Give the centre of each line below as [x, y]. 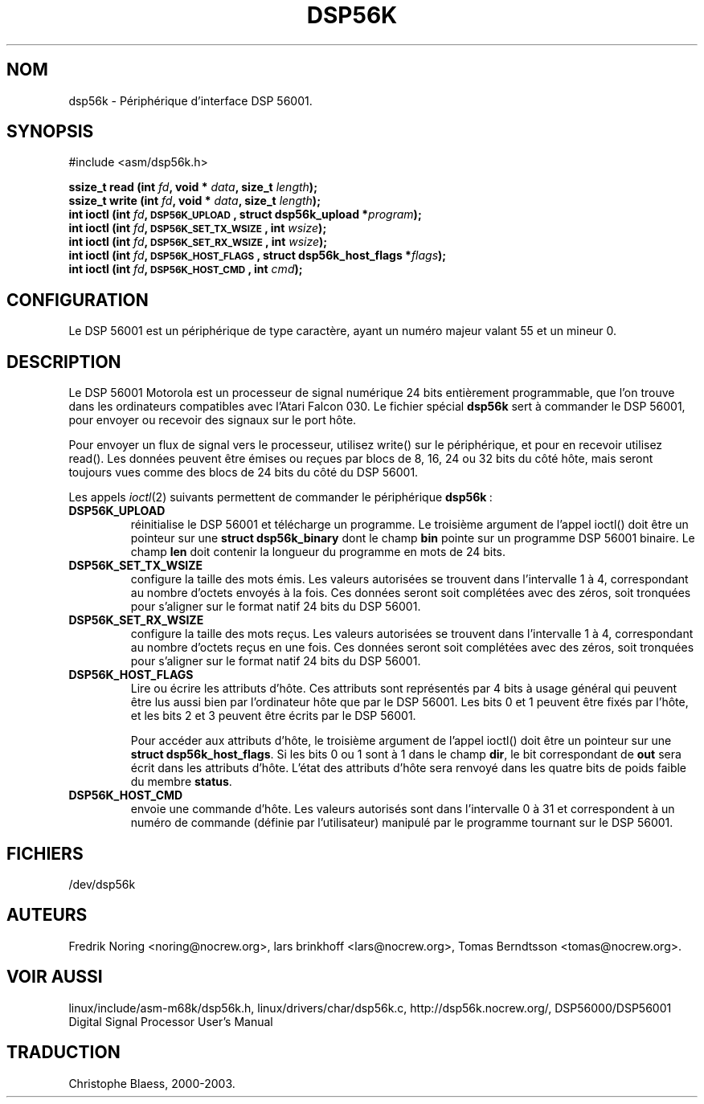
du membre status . [181, 782]
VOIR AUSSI [55, 977]
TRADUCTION [63, 1053]
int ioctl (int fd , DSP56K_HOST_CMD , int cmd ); [186, 269]
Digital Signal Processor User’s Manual [171, 1021]
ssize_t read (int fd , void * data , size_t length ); [193, 187]
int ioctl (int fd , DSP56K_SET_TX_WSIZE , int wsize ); [198, 228]
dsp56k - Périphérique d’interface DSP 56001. [190, 100]
